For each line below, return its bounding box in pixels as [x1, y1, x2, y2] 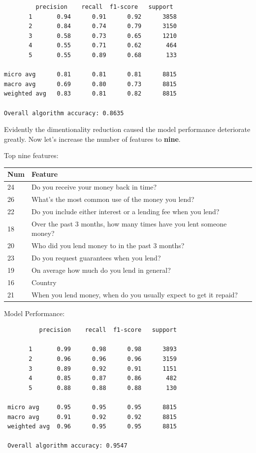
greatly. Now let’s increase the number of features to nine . [4, 133, 181, 144]
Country [31, 277, 57, 287]
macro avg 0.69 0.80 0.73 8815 [4, 80, 177, 88]
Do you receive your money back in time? [31, 182, 157, 192]
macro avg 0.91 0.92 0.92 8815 [7, 413, 177, 421]
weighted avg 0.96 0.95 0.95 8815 [7, 423, 177, 430]
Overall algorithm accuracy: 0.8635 [4, 109, 124, 117]
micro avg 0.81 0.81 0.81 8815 [4, 71, 177, 78]
